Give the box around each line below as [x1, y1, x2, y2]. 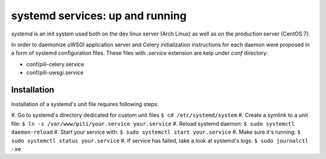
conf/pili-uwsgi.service [26, 69, 84, 76]
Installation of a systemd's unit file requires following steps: [11, 101, 159, 108]
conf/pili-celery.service [26, 60, 85, 67]
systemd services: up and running [11, 9, 187, 22]
